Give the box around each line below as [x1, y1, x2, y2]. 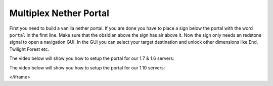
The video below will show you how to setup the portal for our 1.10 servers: [9, 64, 165, 70]
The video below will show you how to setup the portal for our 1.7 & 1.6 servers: [9, 55, 174, 61]
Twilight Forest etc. [9, 46, 50, 52]
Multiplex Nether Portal [9, 8, 110, 19]
